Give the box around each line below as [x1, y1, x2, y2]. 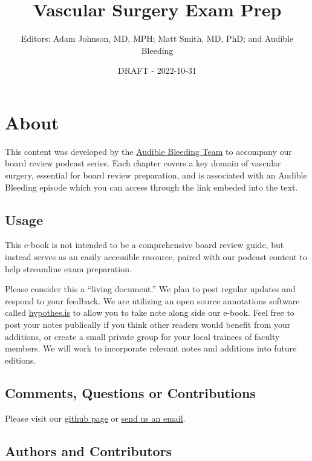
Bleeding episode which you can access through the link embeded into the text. [5, 180, 298, 193]
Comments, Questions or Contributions [5, 383, 256, 402]
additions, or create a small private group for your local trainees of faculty [5, 330, 280, 342]
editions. [5, 353, 36, 366]
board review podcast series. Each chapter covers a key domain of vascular [5, 157, 281, 169]
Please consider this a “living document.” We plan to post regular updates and [5, 283, 296, 295]
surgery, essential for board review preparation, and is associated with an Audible [5, 169, 307, 181]
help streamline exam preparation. [5, 262, 132, 275]
